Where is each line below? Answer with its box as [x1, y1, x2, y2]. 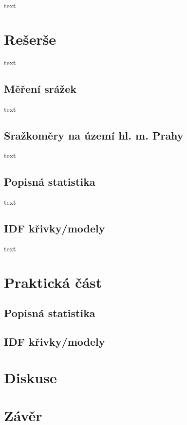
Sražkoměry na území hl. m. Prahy [4, 127, 184, 142]
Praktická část [4, 272, 102, 292]
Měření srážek [4, 81, 76, 96]
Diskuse [4, 367, 57, 387]
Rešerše [4, 29, 56, 49]
